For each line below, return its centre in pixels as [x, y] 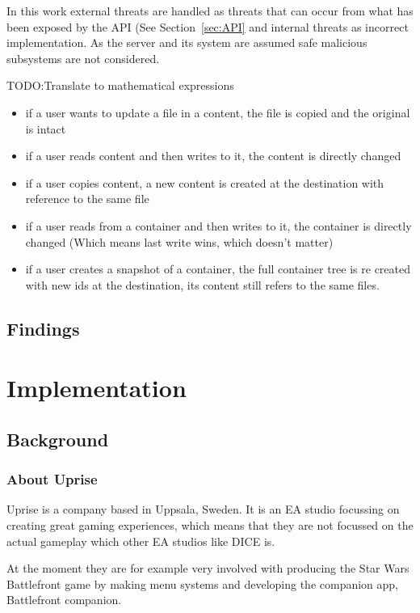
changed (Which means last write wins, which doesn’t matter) [179, 241]
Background [58, 439]
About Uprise [52, 479]
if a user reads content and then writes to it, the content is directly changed [213, 156]
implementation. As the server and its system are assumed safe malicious [187, 42]
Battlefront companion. [64, 600]
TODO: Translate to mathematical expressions [120, 85]
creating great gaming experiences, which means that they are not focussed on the [210, 525]
